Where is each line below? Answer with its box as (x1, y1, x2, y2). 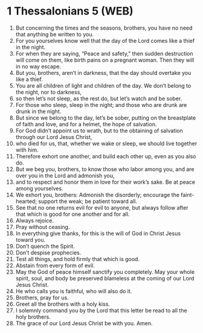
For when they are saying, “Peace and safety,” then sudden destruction (15, 50, 193, 57)
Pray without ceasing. (15, 223, 70, 230)
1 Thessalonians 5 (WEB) (7, 4, 134, 18)
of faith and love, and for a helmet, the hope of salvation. (15, 120, 157, 128)
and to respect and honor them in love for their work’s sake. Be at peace (15, 178, 196, 186)
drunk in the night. (15, 108, 62, 115)
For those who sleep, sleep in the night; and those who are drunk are (15, 101, 187, 108)
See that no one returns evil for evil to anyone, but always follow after (15, 204, 189, 211)
